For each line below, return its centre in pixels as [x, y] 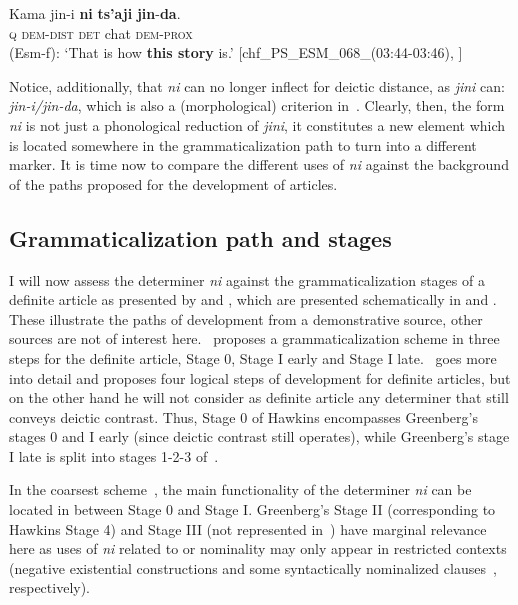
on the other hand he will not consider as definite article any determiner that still [259, 397]
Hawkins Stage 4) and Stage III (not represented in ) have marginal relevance [248, 528]
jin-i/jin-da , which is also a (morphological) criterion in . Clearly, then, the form [257, 105]
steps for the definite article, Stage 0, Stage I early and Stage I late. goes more [253, 357]
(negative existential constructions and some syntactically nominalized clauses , [253, 567]
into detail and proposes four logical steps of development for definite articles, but [260, 377]
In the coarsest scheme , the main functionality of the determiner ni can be [240, 489]
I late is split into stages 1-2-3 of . [114, 455]
